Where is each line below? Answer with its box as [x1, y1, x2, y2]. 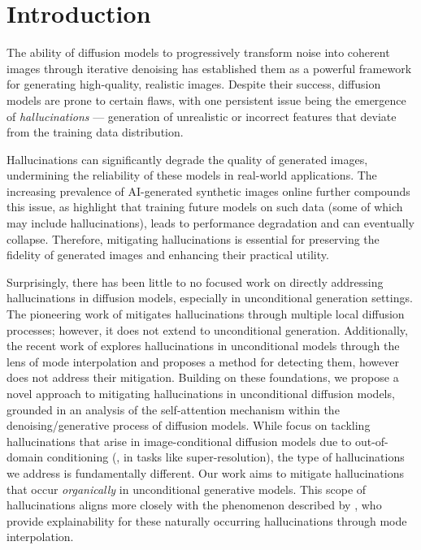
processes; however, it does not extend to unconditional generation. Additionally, [7, 321, 408, 338]
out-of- [354, 432, 388, 449]
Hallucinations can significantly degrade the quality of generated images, [7, 150, 368, 167]
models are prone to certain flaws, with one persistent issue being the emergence [7, 91, 406, 108]
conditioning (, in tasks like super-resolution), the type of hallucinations [46, 448, 405, 466]
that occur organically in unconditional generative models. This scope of [7, 480, 367, 497]
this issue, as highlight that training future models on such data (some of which [7, 198, 403, 215]
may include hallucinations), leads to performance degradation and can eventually [7, 214, 414, 232]
